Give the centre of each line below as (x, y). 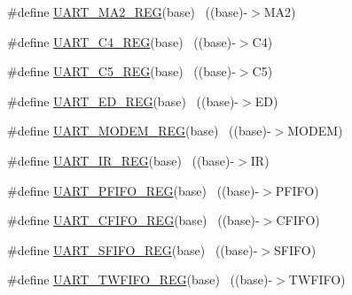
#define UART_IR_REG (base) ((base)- (121, 160)
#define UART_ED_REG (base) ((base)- (123, 101)
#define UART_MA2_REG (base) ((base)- (128, 12)
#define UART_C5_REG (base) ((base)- (121, 71)
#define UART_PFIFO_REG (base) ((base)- (133, 190)
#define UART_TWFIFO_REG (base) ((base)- (140, 279)
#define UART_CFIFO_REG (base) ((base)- (133, 220)
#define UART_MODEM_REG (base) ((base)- (139, 131)
